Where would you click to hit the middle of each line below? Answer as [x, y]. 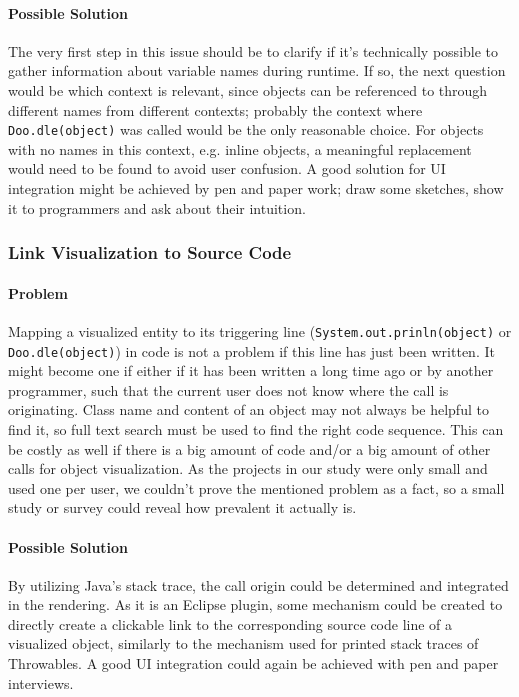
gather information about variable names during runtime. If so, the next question [257, 70]
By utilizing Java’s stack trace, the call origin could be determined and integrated [258, 584]
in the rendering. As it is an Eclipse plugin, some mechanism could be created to [255, 604]
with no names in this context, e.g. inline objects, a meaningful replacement [240, 148]
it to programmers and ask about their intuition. [157, 207]
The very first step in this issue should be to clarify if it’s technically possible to [253, 50]
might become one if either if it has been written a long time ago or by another [251, 370]
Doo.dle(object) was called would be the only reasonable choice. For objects [246, 129]
